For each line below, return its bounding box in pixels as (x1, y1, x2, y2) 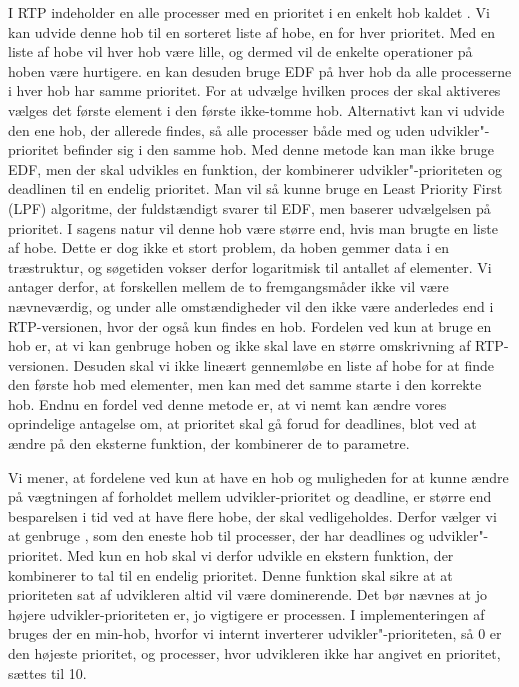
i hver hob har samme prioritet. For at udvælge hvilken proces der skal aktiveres (8, 80, 501, 101)
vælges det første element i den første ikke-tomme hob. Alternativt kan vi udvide (8, 99, 505, 120)
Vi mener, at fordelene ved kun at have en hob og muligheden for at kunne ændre (8, 466, 509, 487)
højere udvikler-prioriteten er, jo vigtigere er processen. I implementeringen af (8, 603, 485, 624)
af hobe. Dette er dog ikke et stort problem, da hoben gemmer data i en (8, 237, 450, 258)
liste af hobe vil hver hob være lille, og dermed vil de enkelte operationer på (8, 41, 473, 62)
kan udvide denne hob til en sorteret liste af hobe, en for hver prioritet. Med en (8, 21, 495, 42)
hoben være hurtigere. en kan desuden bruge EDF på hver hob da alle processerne (8, 60, 512, 81)
